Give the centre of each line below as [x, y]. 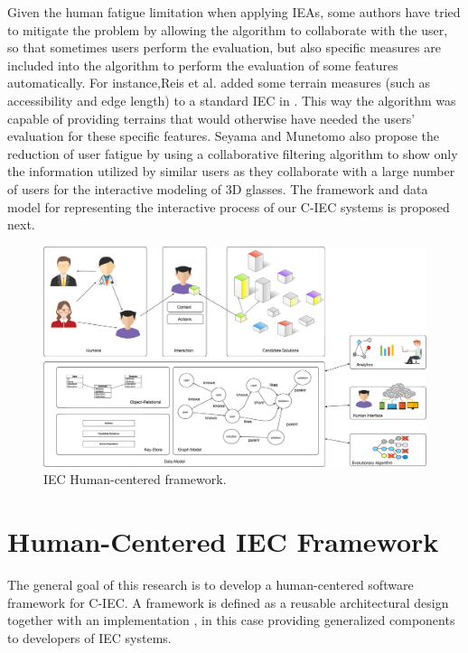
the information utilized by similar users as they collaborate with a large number [231, 171]
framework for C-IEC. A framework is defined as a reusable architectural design [228, 602]
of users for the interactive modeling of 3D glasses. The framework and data [218, 188]
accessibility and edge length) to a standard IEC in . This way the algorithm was [232, 100]
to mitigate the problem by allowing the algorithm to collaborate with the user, [228, 29]
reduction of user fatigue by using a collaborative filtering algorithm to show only [233, 153]
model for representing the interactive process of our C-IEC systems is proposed [229, 206]
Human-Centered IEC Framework [223, 541]
